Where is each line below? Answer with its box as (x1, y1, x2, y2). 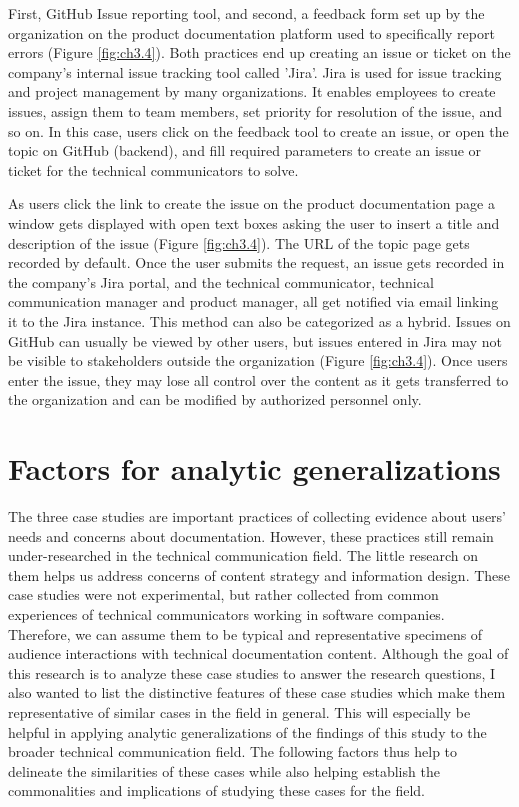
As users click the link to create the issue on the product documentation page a (8, 193, 495, 214)
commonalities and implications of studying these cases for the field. (8, 780, 425, 801)
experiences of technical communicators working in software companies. (8, 603, 445, 624)
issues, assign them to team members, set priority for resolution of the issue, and (8, 100, 503, 121)
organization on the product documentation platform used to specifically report (8, 22, 495, 43)
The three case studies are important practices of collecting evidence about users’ (8, 506, 506, 526)
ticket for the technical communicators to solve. (8, 159, 299, 180)
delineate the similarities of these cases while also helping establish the (8, 760, 440, 781)
